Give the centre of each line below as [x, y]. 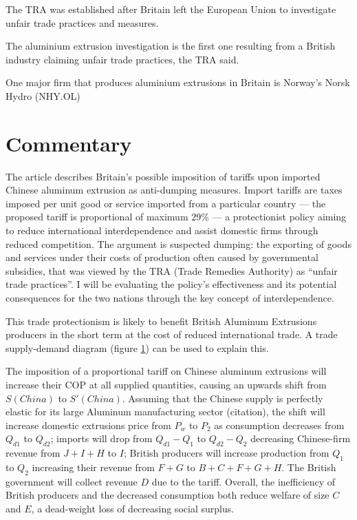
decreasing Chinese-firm [301, 438]
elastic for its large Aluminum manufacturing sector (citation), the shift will [165, 412]
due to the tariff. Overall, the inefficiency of [244, 481]
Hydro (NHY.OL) [43, 95]
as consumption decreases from [279, 425]
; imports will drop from [101, 438]
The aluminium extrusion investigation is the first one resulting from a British [171, 46]
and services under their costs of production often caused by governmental [162, 257]
